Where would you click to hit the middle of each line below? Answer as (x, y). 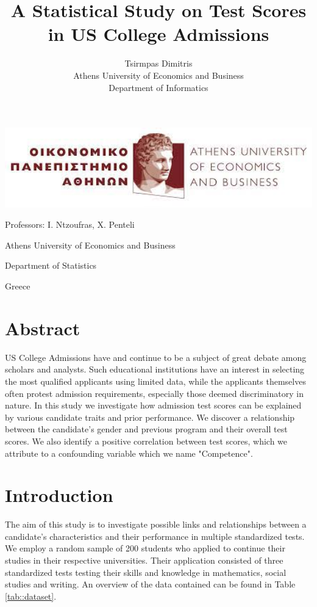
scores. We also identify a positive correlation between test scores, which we (146, 441)
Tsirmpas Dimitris (158, 63)
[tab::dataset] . (31, 596)
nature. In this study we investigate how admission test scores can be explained (153, 405)
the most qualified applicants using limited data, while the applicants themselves (155, 381)
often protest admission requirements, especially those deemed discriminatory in (154, 393)
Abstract (43, 328)
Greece (18, 286)
